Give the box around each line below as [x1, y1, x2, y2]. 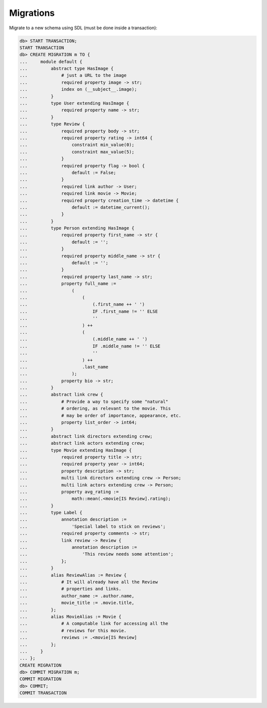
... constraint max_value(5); [19, 149, 134, 155]
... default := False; [19, 170, 116, 176]
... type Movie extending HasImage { [19, 447, 132, 453]
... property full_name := [19, 281, 116, 287]
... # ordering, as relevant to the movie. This [19, 406, 171, 412]
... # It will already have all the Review [19, 579, 158, 585]
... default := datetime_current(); [19, 204, 150, 210]
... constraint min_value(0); [19, 142, 134, 148]
